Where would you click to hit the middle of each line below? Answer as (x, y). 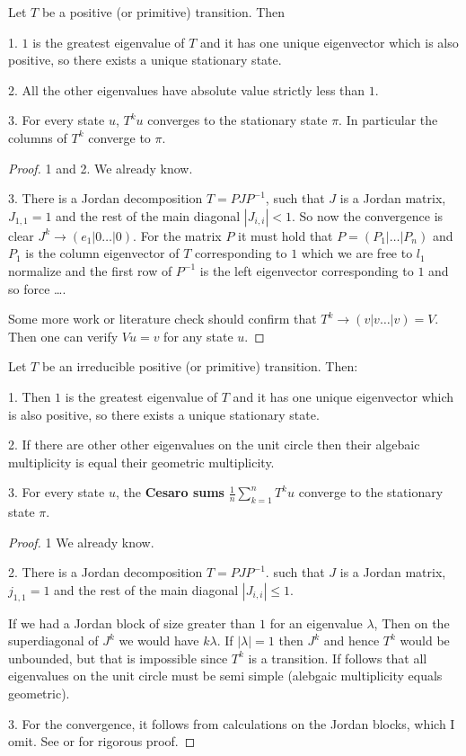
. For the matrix (177, 235)
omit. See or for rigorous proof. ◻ (102, 741)
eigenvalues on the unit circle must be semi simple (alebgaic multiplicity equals (225, 676)
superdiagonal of (53, 640)
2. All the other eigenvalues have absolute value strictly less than (187, 89)
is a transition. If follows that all (338, 658)
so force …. (37, 288)
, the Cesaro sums (170, 492)
